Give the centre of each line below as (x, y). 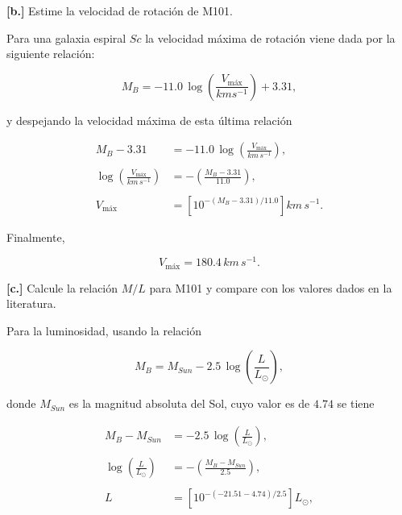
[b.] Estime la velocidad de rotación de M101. (120, 10)
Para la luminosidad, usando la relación (104, 330)
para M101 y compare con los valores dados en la (271, 287)
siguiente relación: (51, 54)
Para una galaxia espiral (66, 37)
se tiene (356, 403)
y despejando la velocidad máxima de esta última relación (149, 120)
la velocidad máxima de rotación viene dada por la (270, 37)
